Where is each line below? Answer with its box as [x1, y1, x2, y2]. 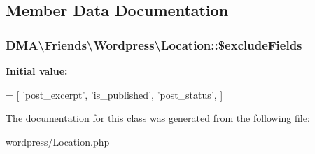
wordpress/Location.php [6, 134, 110, 148]
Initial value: [6, 64, 68, 78]
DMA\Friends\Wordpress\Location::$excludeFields [6, 36, 302, 53]
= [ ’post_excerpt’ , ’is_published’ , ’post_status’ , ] [6, 87, 223, 101]
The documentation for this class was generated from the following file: [6, 111, 310, 125]
